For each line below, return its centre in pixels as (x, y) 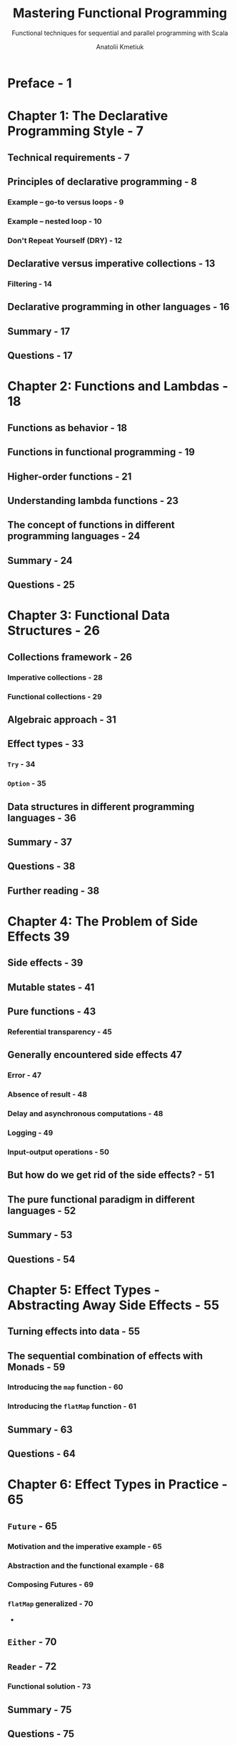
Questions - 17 (40, 356)
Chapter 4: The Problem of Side (103, 921)
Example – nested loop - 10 (55, 221)
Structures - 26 (54, 631)
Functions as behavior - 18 (67, 428)
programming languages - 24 (74, 537)
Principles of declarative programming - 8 (102, 181)
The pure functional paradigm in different (101, 1199)
